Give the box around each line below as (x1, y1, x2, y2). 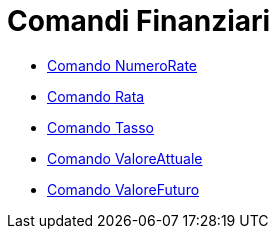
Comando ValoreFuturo (47, 180, 200, 198)
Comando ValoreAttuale (47, 149, 203, 167)
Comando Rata (47, 87, 145, 105)
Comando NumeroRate (47, 56, 198, 74)
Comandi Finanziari (7, 4, 271, 38)
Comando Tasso (47, 118, 154, 136)
